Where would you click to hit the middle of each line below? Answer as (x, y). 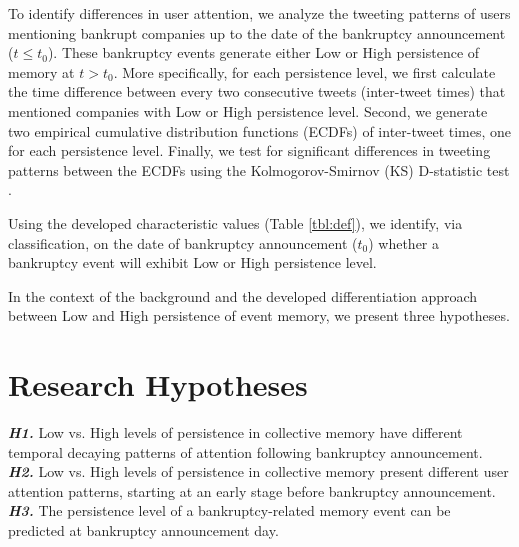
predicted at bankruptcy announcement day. (143, 530)
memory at (41, 71)
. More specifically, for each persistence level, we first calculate (304, 71)
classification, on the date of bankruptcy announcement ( (183, 242)
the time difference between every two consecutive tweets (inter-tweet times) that (257, 91)
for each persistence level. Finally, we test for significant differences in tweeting (249, 150)
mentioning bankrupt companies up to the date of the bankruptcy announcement (257, 32)
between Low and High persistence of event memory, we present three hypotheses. (259, 315)
